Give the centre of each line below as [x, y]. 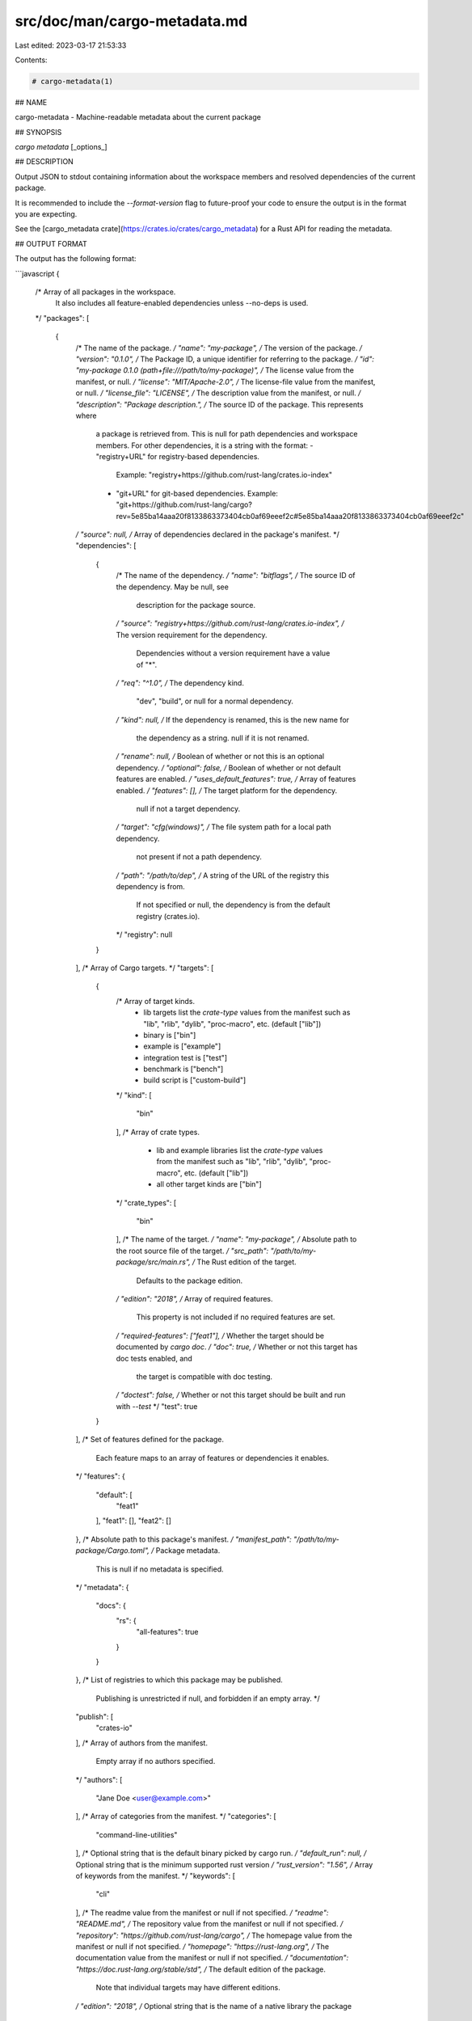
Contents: [31, 60]
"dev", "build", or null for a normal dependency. [215, 701]
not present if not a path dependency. [199, 857]
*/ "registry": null [144, 935]
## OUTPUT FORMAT [51, 243]
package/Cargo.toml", [112, 1551]
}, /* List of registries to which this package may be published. [179, 1680]
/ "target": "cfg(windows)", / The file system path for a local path [223, 827]
